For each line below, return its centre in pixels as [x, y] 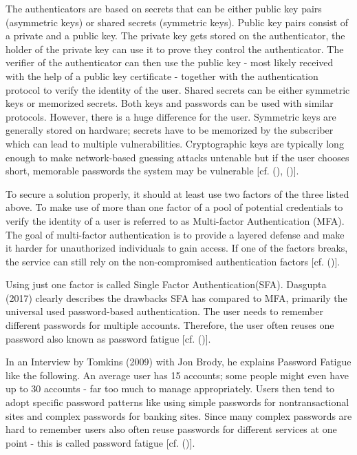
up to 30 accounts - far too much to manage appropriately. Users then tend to [170, 388]
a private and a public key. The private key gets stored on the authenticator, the [175, 36]
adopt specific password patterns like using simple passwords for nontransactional [177, 402]
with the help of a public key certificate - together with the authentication [162, 75]
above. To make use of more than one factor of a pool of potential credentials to [174, 207]
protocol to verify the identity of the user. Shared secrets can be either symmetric [178, 89]
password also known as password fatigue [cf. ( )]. [108, 338]
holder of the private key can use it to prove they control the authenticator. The [175, 49]
